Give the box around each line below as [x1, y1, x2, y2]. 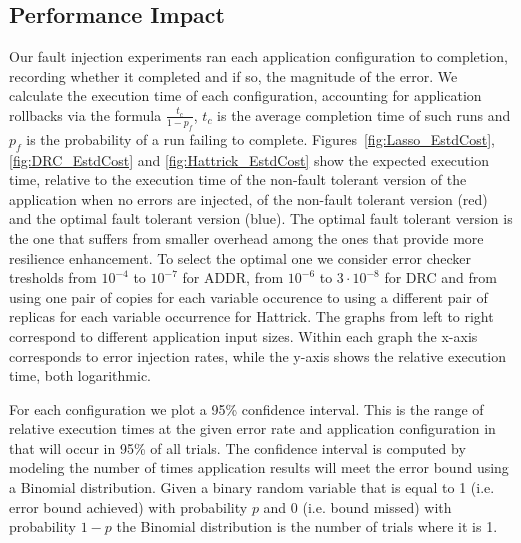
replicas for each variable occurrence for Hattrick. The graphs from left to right [9, 306, 494, 327]
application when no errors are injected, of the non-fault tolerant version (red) [9, 188, 488, 209]
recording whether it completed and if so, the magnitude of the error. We [9, 65, 458, 86]
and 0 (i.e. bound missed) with [263, 496, 452, 517]
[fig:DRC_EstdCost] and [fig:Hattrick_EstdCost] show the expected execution [9, 149, 489, 170]
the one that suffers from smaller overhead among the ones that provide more [9, 227, 484, 248]
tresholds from [9, 267, 97, 288]
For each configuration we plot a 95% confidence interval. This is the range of [9, 398, 484, 419]
